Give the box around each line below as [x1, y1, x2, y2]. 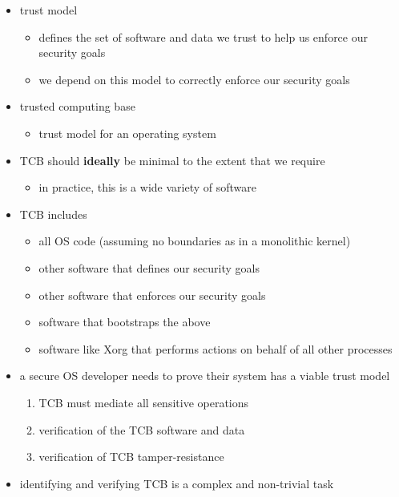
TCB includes [19, 205, 87, 222]
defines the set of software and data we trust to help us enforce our [38, 28, 368, 45]
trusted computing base [19, 98, 135, 115]
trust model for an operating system [38, 124, 216, 141]
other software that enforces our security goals [38, 286, 266, 303]
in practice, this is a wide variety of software [38, 179, 256, 196]
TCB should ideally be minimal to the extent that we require [19, 152, 325, 168]
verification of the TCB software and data [38, 421, 245, 438]
